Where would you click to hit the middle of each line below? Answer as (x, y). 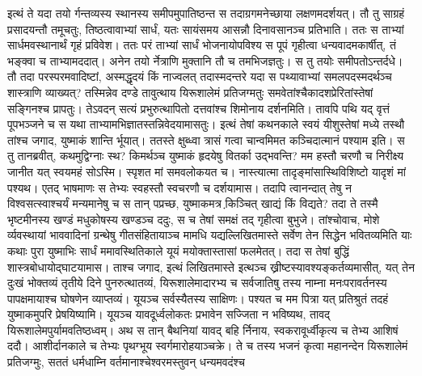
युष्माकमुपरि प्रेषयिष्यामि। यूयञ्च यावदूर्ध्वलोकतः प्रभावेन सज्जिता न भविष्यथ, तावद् (169, 314)
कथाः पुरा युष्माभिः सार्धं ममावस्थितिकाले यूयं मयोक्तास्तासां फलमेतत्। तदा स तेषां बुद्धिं (178, 250)
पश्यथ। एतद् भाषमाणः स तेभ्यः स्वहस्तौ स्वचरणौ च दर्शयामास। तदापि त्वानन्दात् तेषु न (180, 187)
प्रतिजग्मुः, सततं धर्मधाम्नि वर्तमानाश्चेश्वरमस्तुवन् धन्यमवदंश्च (127, 362)
